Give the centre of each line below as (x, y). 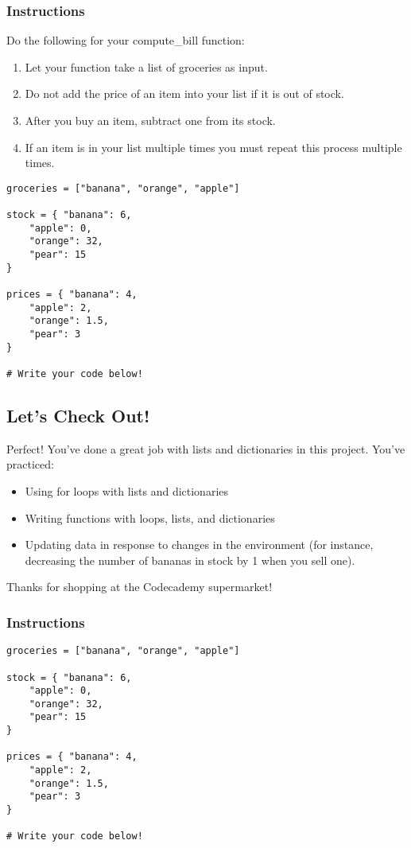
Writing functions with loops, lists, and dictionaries (150, 517)
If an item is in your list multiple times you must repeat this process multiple (213, 147)
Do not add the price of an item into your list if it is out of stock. (184, 93)
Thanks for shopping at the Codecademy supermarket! (140, 587)
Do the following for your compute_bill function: (126, 40)
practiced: (30, 464)
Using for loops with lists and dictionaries (127, 491)
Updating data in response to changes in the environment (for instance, (199, 545)
